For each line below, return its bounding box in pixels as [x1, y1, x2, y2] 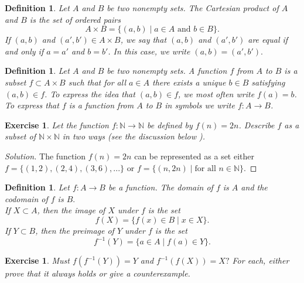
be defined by [147, 118, 193, 131]
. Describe [238, 118, 275, 131]
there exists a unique [152, 76, 226, 88]
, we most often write [178, 87, 255, 100]
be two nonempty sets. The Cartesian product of [107, 2, 279, 13]
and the [241, 181, 268, 193]
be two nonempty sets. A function [107, 64, 227, 77]
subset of [5, 130, 36, 142]
